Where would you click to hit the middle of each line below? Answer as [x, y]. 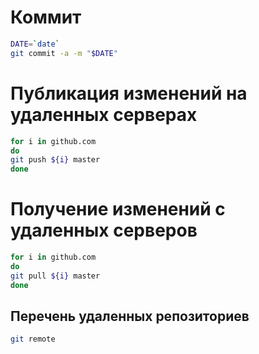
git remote [33, 339]
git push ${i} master [55, 160]
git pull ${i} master [55, 276]
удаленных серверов [104, 230]
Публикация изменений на [129, 93]
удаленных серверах [104, 114]
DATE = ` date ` [35, 44]
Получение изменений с [118, 209]
